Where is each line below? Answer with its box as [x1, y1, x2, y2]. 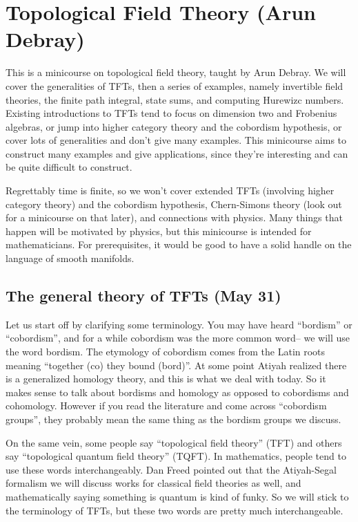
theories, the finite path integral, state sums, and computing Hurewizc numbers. [6, 92, 344, 106]
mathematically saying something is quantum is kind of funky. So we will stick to [6, 489, 349, 503]
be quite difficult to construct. [6, 160, 132, 174]
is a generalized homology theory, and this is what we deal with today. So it [6, 371, 326, 386]
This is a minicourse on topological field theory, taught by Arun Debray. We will [6, 65, 346, 80]
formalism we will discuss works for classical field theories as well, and [6, 476, 301, 490]
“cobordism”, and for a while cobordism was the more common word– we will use [6, 330, 350, 345]
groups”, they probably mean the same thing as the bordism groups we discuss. [6, 411, 341, 426]
